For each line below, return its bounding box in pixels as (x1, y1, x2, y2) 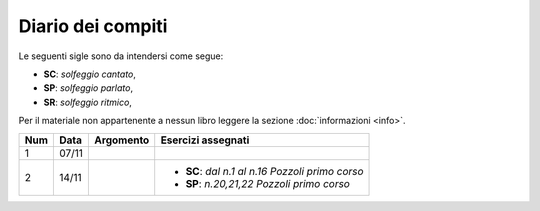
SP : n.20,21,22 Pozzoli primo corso (185, 176, 350, 190)
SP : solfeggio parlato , (43, 82, 134, 94)
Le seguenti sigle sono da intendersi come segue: (18, 50, 224, 62)
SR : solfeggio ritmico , (43, 96, 132, 108)
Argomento (94, 133, 150, 147)
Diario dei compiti (18, 15, 168, 37)
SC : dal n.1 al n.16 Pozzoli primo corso (185, 164, 364, 178)
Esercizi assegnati (160, 133, 250, 147)
